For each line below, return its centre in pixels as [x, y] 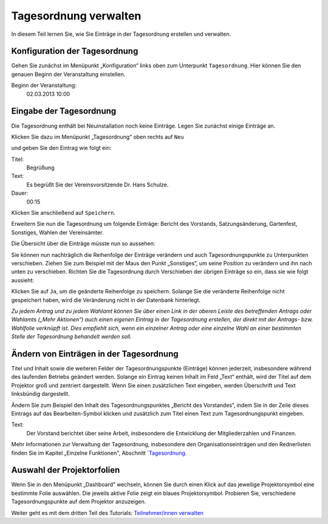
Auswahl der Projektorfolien [66, 470]
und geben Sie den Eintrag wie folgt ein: [61, 148]
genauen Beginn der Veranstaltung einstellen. [68, 74]
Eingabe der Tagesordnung [64, 111]
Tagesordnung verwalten [76, 16]
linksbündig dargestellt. [40, 394]
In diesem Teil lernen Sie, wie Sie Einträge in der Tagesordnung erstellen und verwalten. [121, 34]
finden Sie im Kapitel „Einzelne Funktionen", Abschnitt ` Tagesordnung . [99, 453]
